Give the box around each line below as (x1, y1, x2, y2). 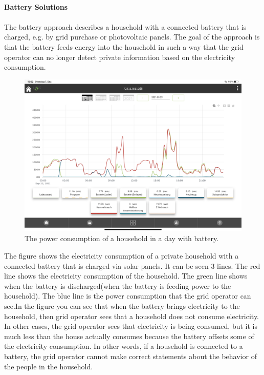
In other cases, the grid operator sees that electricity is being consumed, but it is (4, 321, 257, 331)
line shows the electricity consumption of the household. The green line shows (4, 270, 248, 281)
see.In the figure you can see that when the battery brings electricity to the (4, 300, 240, 311)
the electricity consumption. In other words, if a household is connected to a (4, 341, 243, 351)
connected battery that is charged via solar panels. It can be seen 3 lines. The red (4, 260, 260, 271)
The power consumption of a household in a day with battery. (25, 233, 219, 244)
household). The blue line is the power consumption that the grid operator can (4, 290, 251, 301)
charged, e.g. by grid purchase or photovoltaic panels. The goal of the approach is (4, 31, 260, 42)
